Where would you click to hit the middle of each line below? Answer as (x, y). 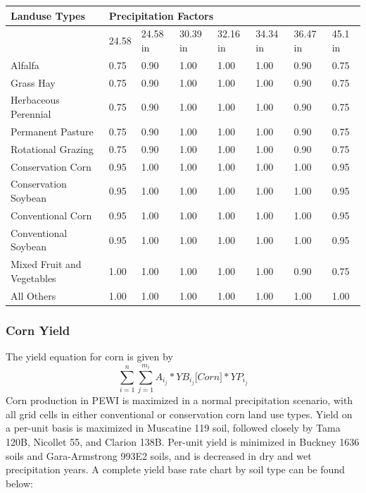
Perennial (31, 114)
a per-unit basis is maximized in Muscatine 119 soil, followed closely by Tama (173, 428)
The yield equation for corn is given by (89, 356)
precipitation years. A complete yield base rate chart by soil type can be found (175, 469)
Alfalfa (25, 65)
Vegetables (33, 278)
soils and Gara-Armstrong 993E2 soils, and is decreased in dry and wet (159, 455)
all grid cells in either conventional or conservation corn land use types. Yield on (179, 414)
